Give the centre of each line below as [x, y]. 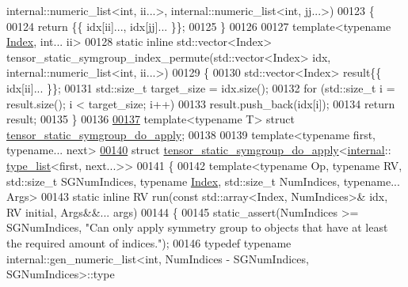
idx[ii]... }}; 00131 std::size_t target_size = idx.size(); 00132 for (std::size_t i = [201, 87]
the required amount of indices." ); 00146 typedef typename [149, 242]
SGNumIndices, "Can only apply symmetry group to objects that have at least [197, 227]
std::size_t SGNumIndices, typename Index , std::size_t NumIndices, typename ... [203, 181]
